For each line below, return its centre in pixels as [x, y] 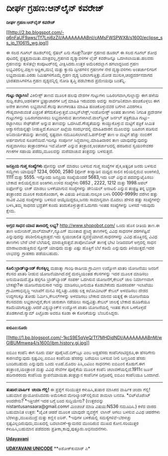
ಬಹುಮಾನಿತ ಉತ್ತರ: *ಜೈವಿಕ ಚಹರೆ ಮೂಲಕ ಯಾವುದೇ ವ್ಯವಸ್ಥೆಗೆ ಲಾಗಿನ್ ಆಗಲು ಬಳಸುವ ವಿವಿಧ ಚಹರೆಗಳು [83, 412]
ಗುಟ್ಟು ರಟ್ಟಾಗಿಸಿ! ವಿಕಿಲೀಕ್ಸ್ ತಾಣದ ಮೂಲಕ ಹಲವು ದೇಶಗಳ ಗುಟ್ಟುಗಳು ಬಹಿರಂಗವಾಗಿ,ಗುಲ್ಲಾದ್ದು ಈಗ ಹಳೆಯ [83, 95]
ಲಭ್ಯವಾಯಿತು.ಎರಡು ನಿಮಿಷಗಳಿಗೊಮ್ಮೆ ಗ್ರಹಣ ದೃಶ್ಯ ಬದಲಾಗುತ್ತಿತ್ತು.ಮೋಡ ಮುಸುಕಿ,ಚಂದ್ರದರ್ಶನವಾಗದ [79, 75]
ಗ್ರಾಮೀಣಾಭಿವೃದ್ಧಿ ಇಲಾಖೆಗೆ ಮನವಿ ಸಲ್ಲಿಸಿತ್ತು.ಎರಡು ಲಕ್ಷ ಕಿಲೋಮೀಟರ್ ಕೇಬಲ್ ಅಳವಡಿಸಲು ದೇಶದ [77, 290]
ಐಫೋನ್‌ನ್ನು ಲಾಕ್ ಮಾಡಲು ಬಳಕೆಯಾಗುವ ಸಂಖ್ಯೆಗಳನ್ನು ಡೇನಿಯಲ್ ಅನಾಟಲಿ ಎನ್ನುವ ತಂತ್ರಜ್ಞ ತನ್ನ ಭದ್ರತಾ [81, 188]
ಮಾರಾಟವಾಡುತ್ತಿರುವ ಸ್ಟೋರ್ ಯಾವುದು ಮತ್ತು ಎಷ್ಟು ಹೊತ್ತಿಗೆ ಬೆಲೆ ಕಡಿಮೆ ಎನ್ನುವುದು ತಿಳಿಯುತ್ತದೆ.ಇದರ [80, 248]
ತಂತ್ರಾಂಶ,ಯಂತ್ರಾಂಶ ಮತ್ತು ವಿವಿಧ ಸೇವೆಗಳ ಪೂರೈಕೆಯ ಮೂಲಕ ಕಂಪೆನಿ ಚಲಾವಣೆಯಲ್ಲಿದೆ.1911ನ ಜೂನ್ [80, 369]
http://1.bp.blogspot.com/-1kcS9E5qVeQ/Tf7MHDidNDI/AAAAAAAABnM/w [86, 337]
